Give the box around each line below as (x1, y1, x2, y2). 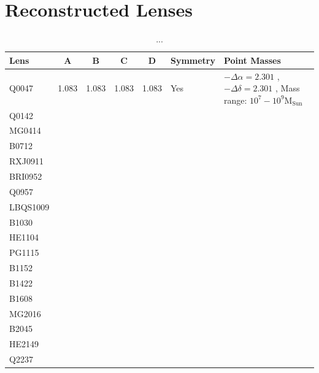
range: (224, 93, 247, 106)
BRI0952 (9, 169, 42, 182)
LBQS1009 (9, 200, 50, 213)
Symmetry (170, 53, 216, 66)
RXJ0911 (9, 155, 44, 167)
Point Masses (224, 53, 281, 66)
